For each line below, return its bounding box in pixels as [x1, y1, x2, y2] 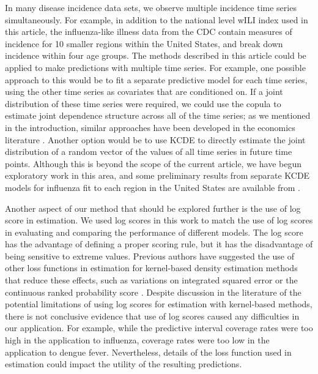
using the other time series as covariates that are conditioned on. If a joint [5, 85, 283, 98]
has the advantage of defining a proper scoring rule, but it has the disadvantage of [5, 237, 313, 250]
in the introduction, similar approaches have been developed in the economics [5, 121, 295, 133]
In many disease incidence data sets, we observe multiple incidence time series [5, 1, 297, 13]
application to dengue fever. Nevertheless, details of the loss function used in [5, 345, 292, 358]
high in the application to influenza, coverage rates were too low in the [5, 334, 270, 346]
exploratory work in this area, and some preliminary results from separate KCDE [5, 169, 310, 182]
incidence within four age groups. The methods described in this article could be [5, 49, 306, 62]
